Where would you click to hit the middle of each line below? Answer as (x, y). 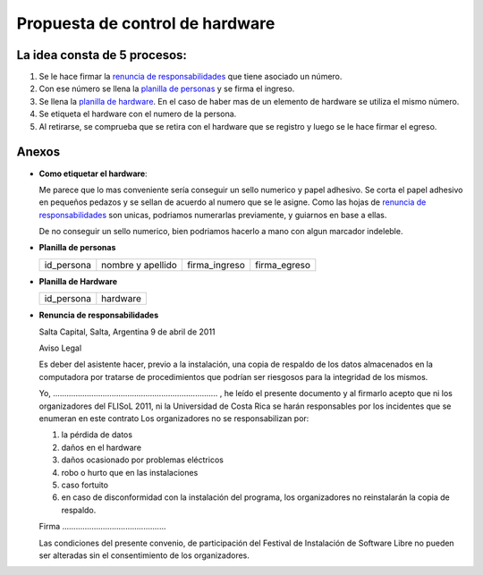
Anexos (38, 152)
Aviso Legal (60, 348)
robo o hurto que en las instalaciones (130, 472)
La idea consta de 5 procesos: (102, 55)
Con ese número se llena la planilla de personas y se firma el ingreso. (167, 89)
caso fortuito (85, 485)
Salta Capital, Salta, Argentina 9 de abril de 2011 (127, 332)
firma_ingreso (216, 265)
